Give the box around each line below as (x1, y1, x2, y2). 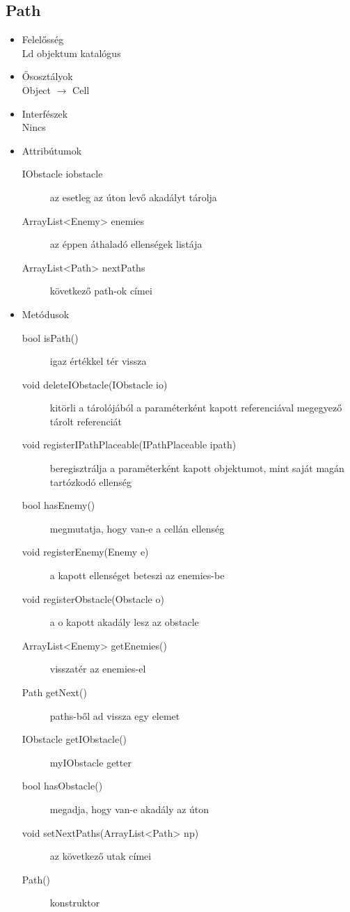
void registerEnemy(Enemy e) (22, 544, 149, 559)
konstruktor (49, 895, 100, 910)
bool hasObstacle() (22, 778, 103, 793)
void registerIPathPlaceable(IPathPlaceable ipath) (22, 437, 237, 452)
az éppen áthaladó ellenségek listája (49, 237, 202, 251)
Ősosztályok (22, 69, 73, 84)
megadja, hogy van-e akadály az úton (49, 801, 209, 816)
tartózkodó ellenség (49, 474, 132, 489)
